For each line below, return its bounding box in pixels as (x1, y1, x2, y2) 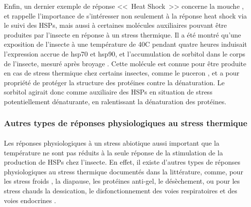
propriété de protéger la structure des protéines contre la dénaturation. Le (4, 77, 225, 87)
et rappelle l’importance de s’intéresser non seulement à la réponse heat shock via (4, 10, 247, 20)
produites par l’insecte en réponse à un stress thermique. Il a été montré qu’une (4, 29, 241, 39)
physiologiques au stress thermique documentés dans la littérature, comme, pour (4, 166, 243, 176)
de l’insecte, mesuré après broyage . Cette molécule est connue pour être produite (4, 58, 247, 68)
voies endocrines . (4, 195, 56, 205)
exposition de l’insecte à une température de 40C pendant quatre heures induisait (4, 39, 247, 49)
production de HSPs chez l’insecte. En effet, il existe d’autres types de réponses (4, 157, 240, 167)
